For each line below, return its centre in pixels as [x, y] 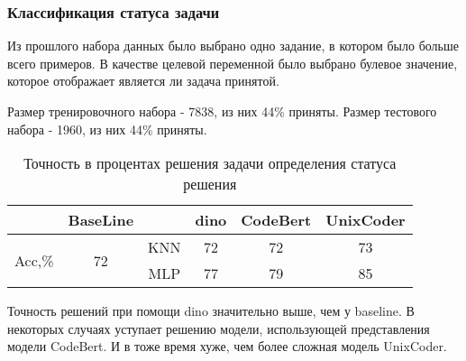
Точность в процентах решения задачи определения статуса [210, 163]
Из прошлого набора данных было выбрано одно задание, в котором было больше [233, 46]
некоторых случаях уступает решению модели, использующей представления [219, 328]
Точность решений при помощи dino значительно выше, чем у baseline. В [211, 311]
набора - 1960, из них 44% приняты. [107, 129]
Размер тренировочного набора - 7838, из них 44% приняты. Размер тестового [222, 111]
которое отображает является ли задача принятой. [143, 81]
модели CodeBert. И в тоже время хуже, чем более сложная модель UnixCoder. [227, 346]
